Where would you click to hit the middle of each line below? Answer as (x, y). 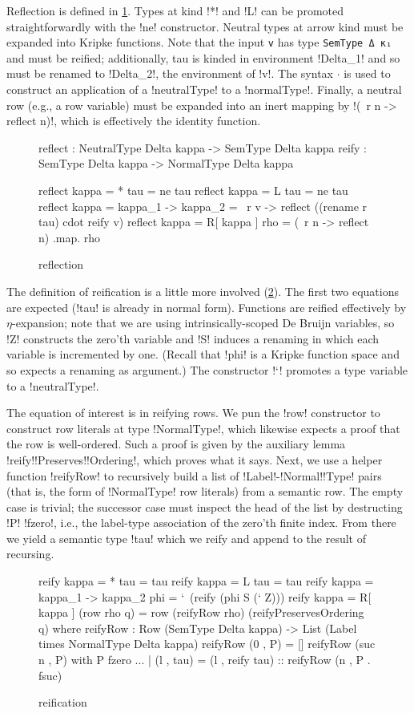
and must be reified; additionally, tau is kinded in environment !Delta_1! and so (203, 57)
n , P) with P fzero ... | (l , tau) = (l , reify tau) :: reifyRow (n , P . (205, 660)
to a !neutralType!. (53, 385)
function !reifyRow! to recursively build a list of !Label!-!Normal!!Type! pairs (194, 475)
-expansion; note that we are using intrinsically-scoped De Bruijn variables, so (203, 323)
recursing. (30, 554)
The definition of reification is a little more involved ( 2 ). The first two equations (203, 291)
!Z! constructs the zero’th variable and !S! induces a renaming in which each (193, 338)
